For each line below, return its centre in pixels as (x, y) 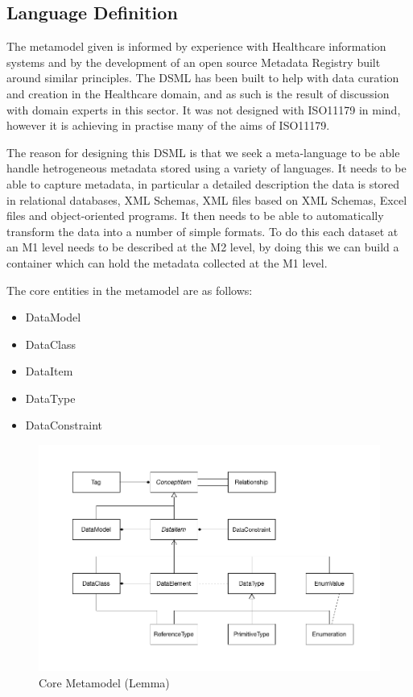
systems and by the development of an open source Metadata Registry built (194, 62)
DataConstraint (64, 425)
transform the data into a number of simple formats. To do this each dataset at (202, 231)
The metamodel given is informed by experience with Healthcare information (196, 46)
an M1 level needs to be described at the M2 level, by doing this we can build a (203, 247)
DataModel (53, 317)
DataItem (49, 371)
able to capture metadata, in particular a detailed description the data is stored (203, 183)
